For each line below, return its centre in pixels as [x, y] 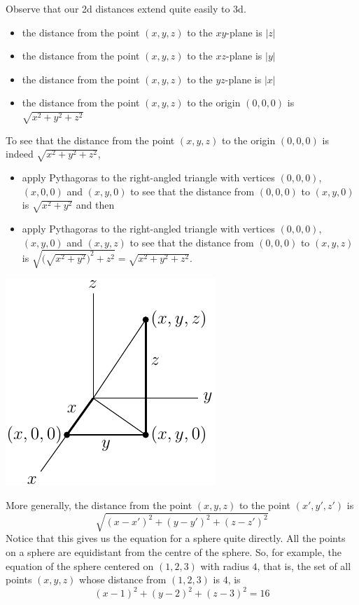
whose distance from [123, 579]
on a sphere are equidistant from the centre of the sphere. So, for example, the [174, 552]
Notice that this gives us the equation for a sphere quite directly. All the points [176, 538]
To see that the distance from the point [90, 140]
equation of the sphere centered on [80, 565]
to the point [265, 505]
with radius [225, 565]
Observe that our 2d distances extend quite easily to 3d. [126, 8]
